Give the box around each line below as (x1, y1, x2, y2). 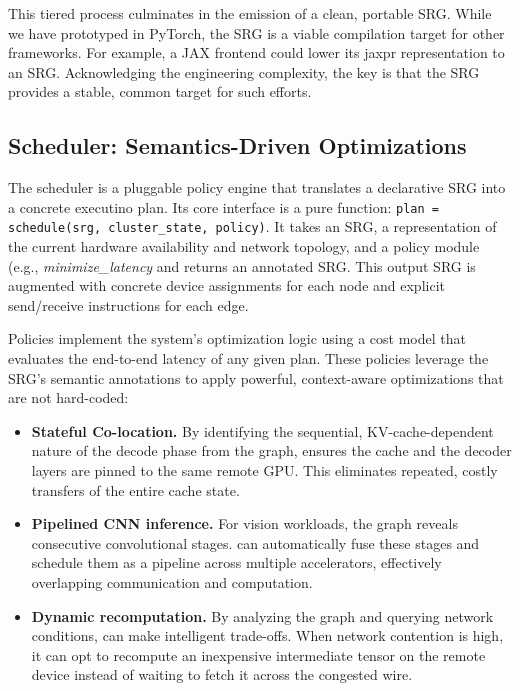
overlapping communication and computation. (31, 571, 313, 592)
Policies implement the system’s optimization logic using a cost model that (8, 328, 466, 349)
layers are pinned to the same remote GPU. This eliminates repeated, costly (31, 460, 498, 481)
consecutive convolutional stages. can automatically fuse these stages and (31, 532, 480, 553)
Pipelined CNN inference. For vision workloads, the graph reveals (31, 513, 458, 534)
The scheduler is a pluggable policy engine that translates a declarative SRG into (8, 177, 506, 198)
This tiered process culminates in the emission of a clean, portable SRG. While (8, 3, 492, 23)
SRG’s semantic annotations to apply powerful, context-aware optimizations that (8, 367, 504, 388)
